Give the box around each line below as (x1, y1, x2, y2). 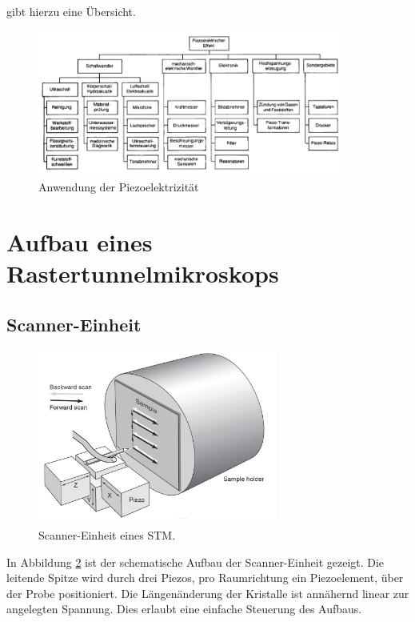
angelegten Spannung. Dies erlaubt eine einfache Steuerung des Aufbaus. (6, 600, 362, 617)
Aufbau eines (6, 225, 153, 258)
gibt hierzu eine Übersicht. (6, 3, 136, 19)
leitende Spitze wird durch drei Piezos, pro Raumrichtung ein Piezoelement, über (6, 569, 404, 586)
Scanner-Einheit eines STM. (38, 527, 176, 544)
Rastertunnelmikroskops (6, 257, 279, 290)
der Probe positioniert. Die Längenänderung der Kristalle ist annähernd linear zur (6, 584, 409, 601)
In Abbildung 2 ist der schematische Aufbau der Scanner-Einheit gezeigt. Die (6, 553, 385, 570)
